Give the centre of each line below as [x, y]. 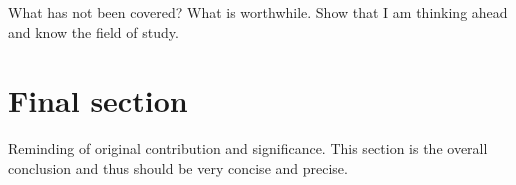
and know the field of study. [93, 31]
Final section [98, 100]
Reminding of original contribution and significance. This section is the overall [248, 148]
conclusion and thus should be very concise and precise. [178, 167]
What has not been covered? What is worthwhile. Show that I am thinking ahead [258, 12]
